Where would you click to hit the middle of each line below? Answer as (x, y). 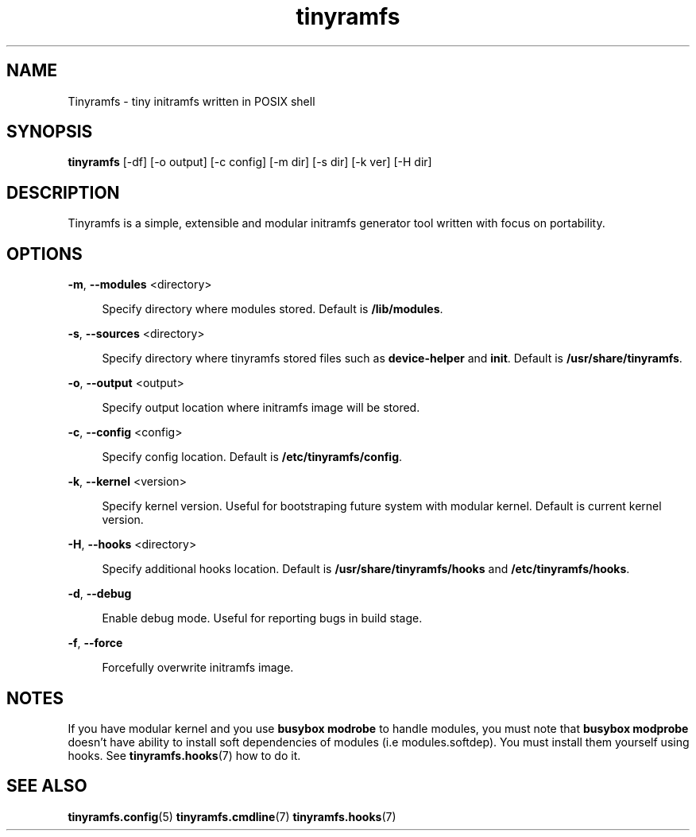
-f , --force (95, 643)
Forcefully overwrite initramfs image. (198, 668)
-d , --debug (100, 594)
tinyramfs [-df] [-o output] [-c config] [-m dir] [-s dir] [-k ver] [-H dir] (250, 162)
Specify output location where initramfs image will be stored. (261, 408)
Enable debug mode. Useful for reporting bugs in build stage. (262, 618)
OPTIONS (44, 254)
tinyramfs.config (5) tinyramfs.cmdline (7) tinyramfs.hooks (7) (232, 816)
